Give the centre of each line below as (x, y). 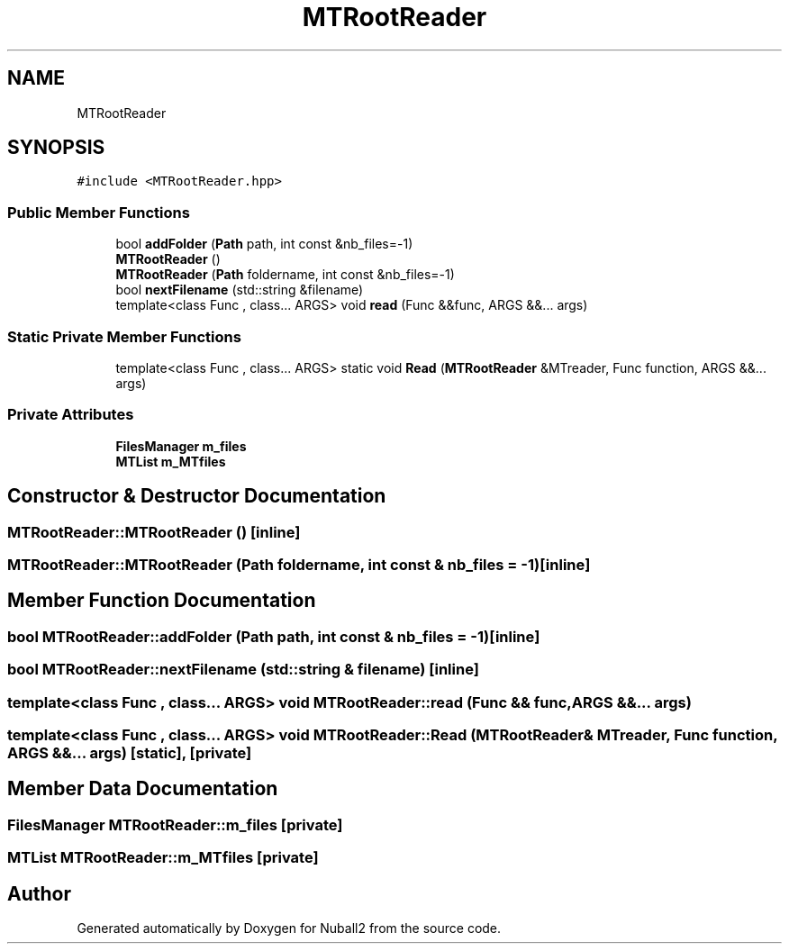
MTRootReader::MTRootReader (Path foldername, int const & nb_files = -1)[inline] (299, 564)
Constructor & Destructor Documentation (197, 496)
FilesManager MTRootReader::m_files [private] (175, 824)
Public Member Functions (99, 212)
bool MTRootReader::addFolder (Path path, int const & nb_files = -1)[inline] (274, 636)
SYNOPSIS (56, 148)
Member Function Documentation (162, 601)
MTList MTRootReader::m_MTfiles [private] (163, 858)
